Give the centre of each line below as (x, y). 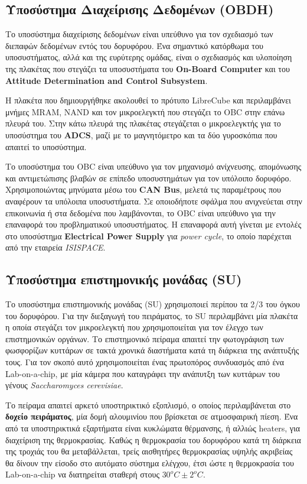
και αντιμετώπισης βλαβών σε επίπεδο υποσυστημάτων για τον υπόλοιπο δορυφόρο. (148, 178)
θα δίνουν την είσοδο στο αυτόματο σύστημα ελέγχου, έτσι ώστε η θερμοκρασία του (150, 462)
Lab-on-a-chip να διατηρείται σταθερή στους (82, 474)
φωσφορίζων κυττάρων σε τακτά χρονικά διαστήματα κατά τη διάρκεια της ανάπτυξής (152, 350)
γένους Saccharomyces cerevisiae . (64, 385)
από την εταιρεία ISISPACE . (55, 247)
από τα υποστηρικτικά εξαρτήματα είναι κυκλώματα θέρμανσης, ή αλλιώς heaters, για (153, 428)
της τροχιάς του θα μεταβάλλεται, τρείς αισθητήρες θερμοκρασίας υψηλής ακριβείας (149, 451)
